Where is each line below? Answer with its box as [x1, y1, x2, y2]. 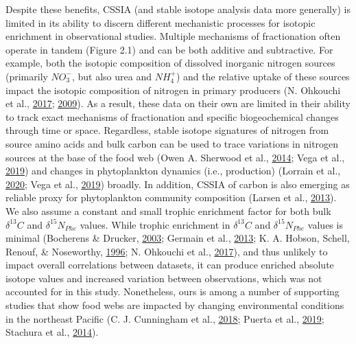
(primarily [5, 69, 48, 83]
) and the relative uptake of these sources [176, 69, 350, 83]
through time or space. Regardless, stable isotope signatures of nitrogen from [5, 123, 329, 137]
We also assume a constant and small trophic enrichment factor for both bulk [5, 203, 331, 218]
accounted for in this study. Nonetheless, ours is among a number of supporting [5, 284, 340, 299]
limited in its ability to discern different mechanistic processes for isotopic [5, 15, 316, 30]
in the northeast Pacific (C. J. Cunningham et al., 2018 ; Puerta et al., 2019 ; [5, 311, 324, 325]
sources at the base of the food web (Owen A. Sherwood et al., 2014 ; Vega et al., [5, 150, 345, 164]
